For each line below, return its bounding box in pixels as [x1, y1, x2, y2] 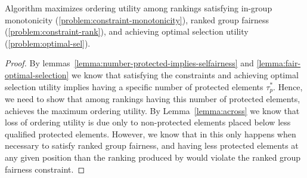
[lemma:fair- [256, 57, 301, 69]
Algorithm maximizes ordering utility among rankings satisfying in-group [5, 2, 272, 14]
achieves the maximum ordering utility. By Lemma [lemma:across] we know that [5, 104, 300, 116]
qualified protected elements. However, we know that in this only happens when [5, 127, 296, 140]
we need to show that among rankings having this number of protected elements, [5, 93, 300, 105]
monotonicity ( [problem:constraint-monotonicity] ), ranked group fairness [5, 13, 269, 26]
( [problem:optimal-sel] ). [5, 36, 91, 49]
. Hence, [273, 80, 303, 93]
